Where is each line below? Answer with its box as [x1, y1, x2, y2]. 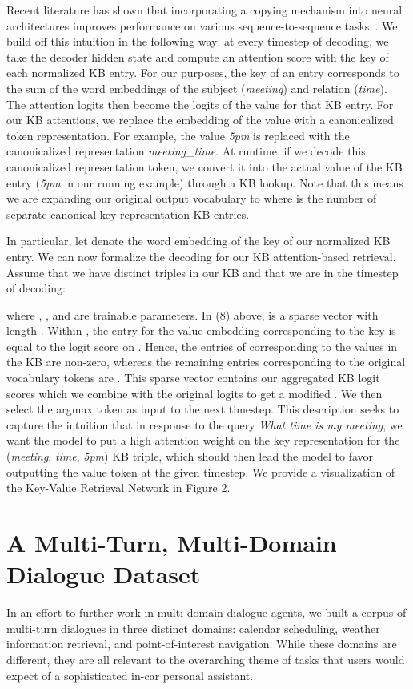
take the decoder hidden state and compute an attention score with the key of [6, 48, 389, 65]
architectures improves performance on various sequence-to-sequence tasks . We [6, 17, 398, 34]
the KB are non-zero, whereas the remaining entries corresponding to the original [6, 353, 406, 370]
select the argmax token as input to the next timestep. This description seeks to [6, 401, 399, 417]
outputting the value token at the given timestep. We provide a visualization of [6, 463, 395, 480]
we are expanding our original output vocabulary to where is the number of [6, 190, 377, 207]
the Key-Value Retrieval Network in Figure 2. [6, 479, 231, 496]
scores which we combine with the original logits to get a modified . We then [6, 385, 383, 401]
